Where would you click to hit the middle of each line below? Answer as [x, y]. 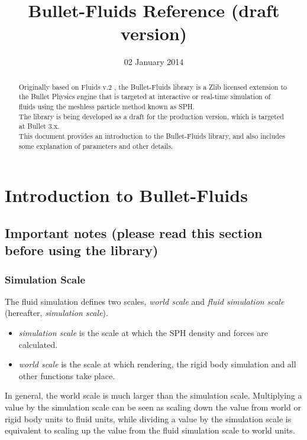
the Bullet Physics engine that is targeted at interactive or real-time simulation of [145, 97]
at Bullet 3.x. [39, 126]
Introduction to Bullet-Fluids [126, 195]
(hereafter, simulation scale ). [56, 313]
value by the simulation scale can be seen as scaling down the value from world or [153, 407]
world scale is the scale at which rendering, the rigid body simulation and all [157, 364]
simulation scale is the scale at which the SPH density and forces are [143, 333]
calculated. [38, 344]
